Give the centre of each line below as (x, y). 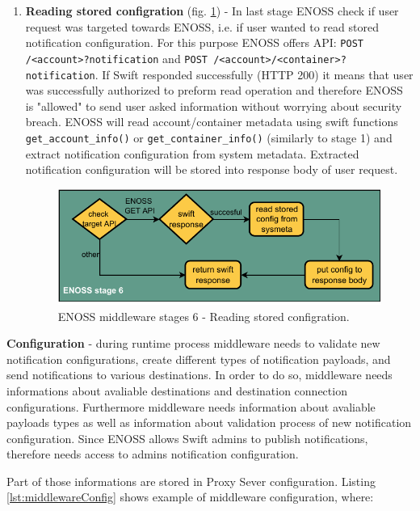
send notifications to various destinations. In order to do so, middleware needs (199, 375)
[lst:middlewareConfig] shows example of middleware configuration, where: (190, 497)
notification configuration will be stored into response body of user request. (212, 169)
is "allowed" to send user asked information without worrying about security (214, 106)
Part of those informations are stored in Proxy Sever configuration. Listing (191, 481)
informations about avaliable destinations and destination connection (177, 390)
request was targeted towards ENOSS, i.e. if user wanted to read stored (202, 26)
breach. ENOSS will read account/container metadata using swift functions (212, 122)
